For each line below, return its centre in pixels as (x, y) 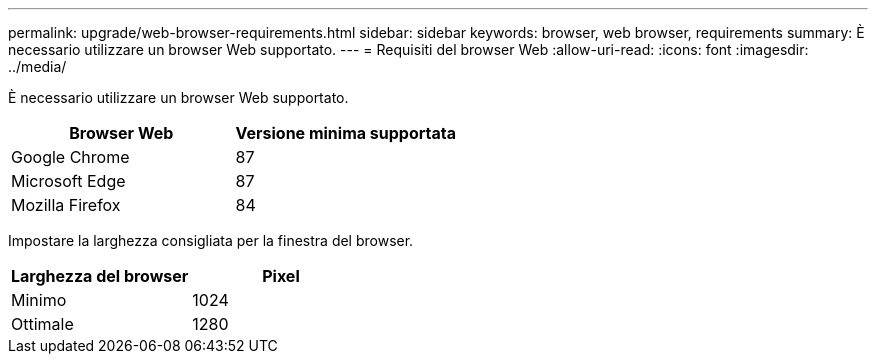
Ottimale (42, 324)
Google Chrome (70, 157)
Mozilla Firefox (66, 205)
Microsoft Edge (68, 181)
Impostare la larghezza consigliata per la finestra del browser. (211, 240)
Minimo (39, 300)
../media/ (37, 66)
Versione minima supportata (346, 133)
